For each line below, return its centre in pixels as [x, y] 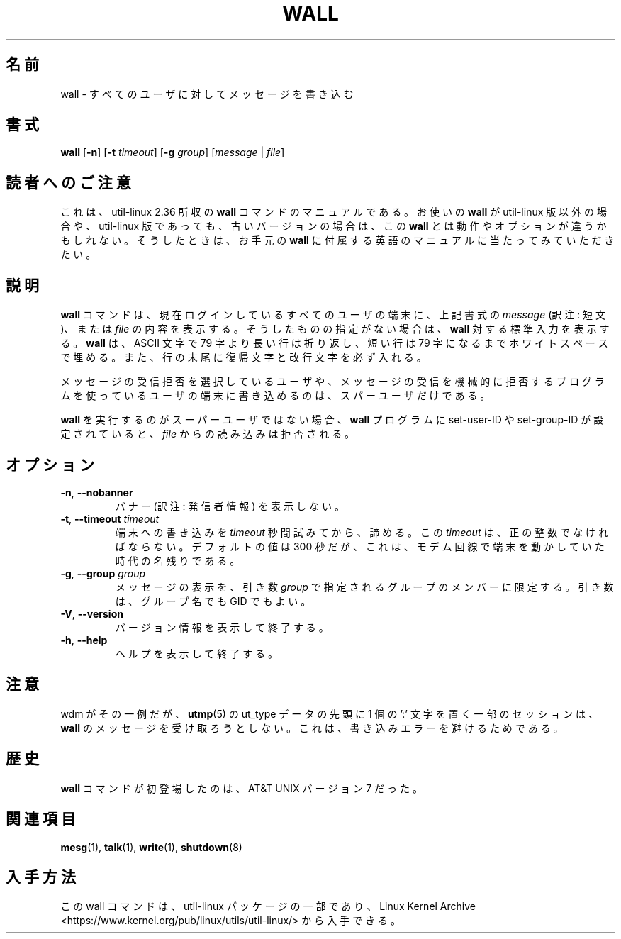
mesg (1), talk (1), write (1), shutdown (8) [151, 847]
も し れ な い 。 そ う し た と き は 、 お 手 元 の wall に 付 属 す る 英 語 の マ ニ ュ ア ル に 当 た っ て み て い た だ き [337, 240]
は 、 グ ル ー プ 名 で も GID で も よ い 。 [213, 601]
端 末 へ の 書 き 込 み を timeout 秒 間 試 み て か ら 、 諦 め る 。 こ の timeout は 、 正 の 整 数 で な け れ [362, 532]
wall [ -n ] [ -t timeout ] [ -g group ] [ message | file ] [173, 152]
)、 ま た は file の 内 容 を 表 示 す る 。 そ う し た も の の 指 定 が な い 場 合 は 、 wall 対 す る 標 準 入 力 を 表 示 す [335, 329]
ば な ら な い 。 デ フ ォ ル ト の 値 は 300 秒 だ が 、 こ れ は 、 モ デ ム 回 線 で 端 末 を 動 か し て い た [360, 546]
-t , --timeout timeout [110, 518]
